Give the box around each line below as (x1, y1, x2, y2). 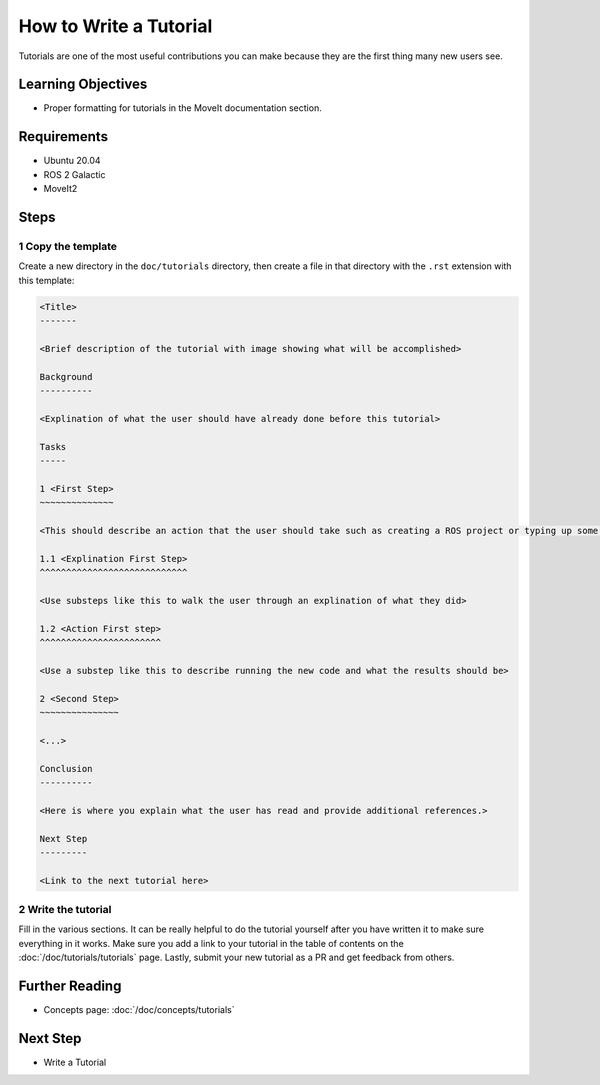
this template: (18, 274, 75, 286)
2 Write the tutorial (18, 903, 112, 917)
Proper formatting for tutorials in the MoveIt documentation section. (43, 102, 322, 114)
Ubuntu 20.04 (43, 155, 101, 167)
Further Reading (18, 978, 122, 995)
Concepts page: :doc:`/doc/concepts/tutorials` (43, 1004, 235, 1016)
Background (39, 371, 93, 382)
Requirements (18, 128, 109, 145)
